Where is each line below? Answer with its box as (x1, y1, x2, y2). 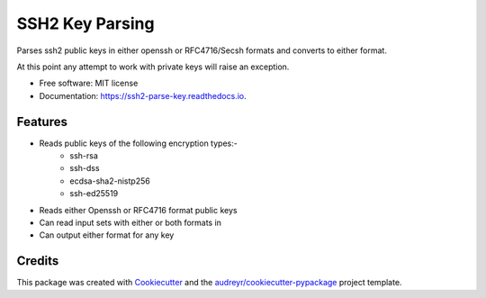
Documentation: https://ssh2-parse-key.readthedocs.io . (39, 90, 247, 101)
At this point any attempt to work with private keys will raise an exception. (16, 61, 290, 72)
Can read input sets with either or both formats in (39, 217, 222, 228)
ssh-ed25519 (69, 188, 119, 199)
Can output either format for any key (39, 230, 175, 240)
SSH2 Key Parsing (16, 14, 155, 33)
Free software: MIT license (39, 77, 139, 89)
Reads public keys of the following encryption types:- (39, 138, 238, 149)
